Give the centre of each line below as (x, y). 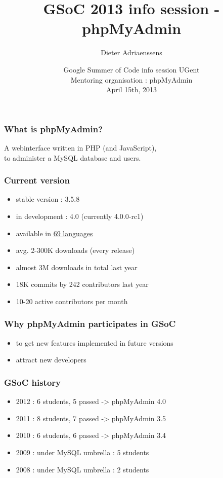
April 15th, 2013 (131, 89)
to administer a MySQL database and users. (73, 157)
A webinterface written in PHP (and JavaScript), (80, 147)
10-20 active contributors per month (72, 301)
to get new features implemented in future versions (95, 342)
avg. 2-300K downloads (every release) (75, 250)
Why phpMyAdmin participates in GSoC (90, 324)
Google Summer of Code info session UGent (131, 69)
